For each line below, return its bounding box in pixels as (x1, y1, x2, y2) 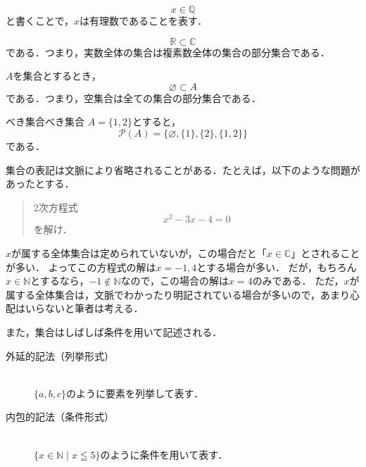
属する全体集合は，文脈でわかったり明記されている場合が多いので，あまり (6, 287, 351, 301)
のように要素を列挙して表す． (65, 385, 203, 400)
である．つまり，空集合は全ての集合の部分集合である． (6, 90, 261, 105)
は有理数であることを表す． (80, 13, 208, 27)
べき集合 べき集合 (6, 114, 84, 129)
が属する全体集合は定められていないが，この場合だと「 (11, 246, 267, 261)
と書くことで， (6, 13, 75, 27)
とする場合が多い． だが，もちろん (196, 259, 357, 274)
